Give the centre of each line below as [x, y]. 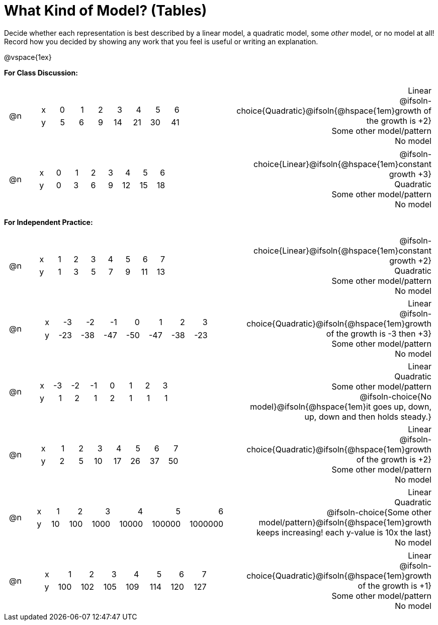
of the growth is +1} [395, 585]
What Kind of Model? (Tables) [106, 11]
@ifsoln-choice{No [396, 397]
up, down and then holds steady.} [368, 417]
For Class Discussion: [41, 72]
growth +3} [410, 174]
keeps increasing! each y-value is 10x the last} [344, 533]
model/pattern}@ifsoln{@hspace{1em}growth [345, 523]
